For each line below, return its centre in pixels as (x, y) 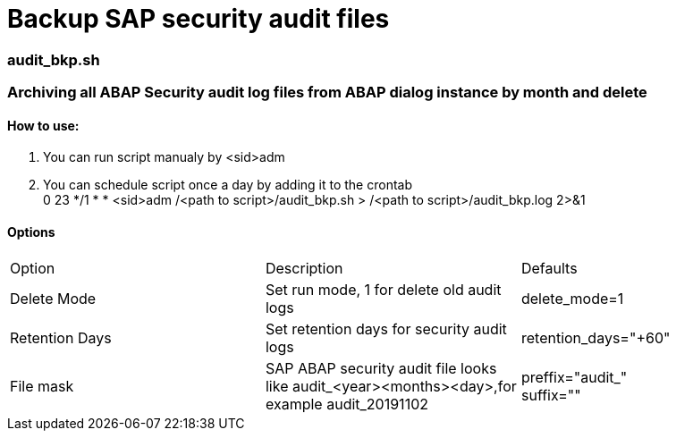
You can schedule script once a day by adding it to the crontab (228, 185)
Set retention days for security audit (386, 328)
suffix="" (551, 395)
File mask (42, 386)
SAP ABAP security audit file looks (381, 368)
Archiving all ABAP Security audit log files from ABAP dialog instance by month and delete (327, 93)
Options (31, 232)
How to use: (43, 125)
